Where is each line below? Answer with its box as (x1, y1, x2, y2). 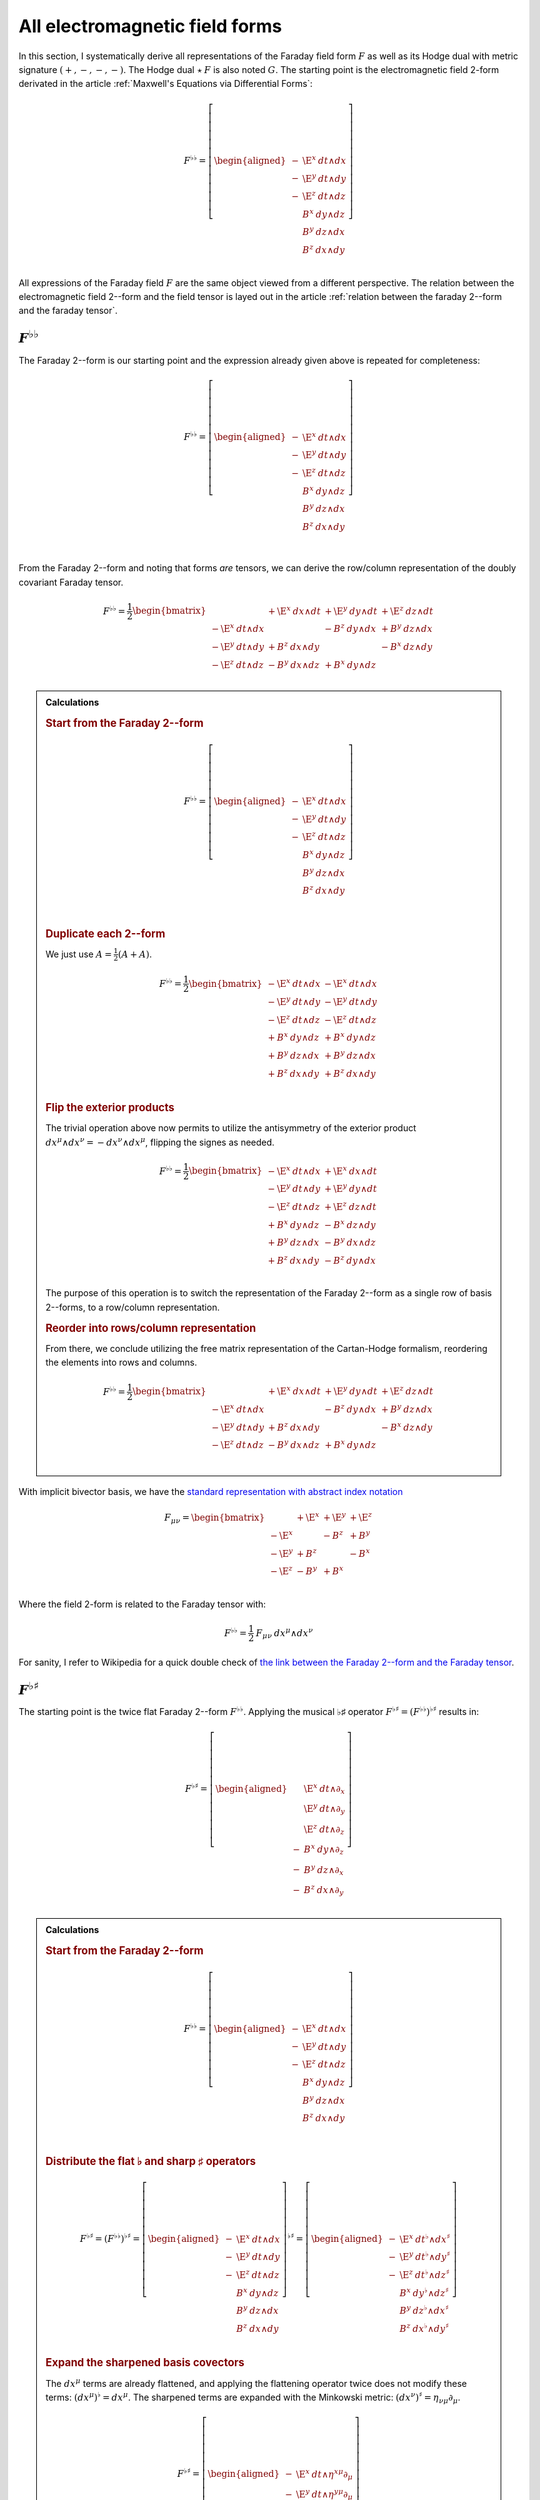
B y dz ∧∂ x (303, 1862, 344, 1878)
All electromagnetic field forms (18, 15, 282, 37)
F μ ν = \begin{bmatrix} (163, 1511, 265, 1525)
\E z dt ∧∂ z (303, 1821, 345, 1837)
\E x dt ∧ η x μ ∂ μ (295, 2466, 354, 2482)
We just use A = (45, 948, 112, 960)
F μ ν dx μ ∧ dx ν (255, 1625, 314, 1641)
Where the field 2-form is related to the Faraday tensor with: (18, 1598, 267, 1610)
